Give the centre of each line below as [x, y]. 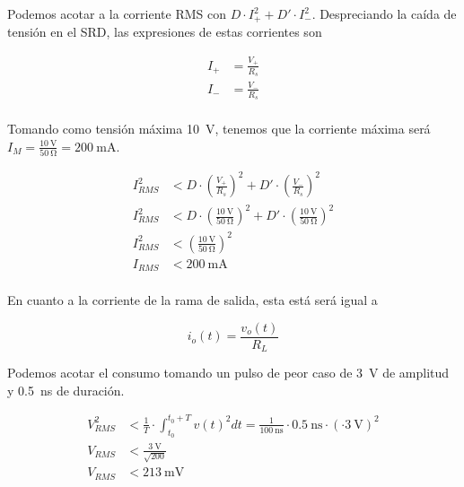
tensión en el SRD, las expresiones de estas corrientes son [165, 32]
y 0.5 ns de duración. [66, 390]
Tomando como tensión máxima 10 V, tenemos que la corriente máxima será [219, 129]
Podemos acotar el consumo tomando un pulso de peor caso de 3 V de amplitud [228, 373]
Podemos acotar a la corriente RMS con [117, 13]
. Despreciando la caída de [384, 13]
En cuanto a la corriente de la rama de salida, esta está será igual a [193, 300]
